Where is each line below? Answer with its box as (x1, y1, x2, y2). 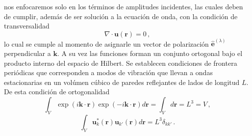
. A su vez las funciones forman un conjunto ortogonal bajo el (57, 48, 243, 58)
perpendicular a (4, 48, 51, 58)
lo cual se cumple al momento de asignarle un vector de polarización (4, 38, 209, 49)
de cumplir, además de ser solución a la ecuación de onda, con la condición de (4, 11, 238, 21)
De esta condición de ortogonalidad (4, 86, 110, 97)
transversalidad (4, 21, 50, 31)
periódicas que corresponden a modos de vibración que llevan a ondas (4, 67, 213, 78)
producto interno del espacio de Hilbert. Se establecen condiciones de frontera (4, 57, 237, 68)
